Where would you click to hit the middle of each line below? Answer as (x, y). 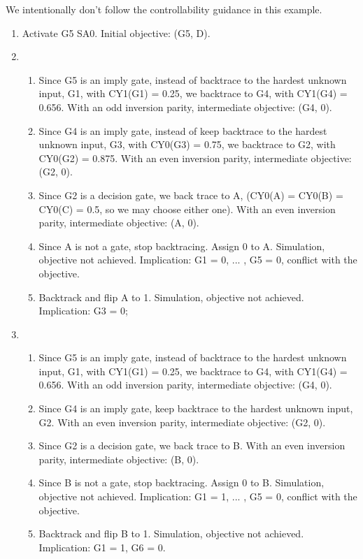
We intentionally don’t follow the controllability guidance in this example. (164, 9)
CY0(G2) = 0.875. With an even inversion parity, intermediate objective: (195, 158)
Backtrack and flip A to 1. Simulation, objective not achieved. (171, 297)
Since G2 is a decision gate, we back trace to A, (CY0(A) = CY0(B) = (191, 195)
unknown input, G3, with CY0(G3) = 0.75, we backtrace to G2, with (187, 144)
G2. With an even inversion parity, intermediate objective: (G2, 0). (182, 422)
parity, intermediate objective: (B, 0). (119, 459)
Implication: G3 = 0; (83, 311)
